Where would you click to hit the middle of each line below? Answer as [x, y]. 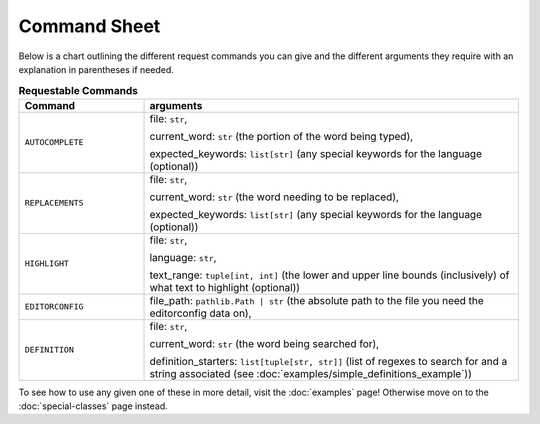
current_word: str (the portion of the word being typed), [281, 136]
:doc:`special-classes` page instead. [93, 406]
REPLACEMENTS [54, 203]
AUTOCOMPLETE [54, 142]
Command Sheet [89, 26]
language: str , [183, 257]
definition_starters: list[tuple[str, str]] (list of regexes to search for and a [328, 361]
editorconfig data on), [200, 313]
